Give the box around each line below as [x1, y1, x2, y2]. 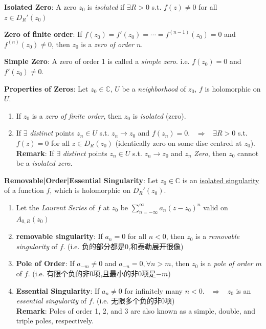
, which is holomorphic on [50, 185, 130, 195]
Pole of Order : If [16, 258, 75, 269]
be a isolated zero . [16, 158, 73, 168]
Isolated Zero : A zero [4, 2, 77, 12]
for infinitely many [124, 285, 183, 296]
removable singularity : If [16, 231, 103, 242]
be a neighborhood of [122, 83, 186, 94]
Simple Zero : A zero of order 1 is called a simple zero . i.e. [4, 56, 190, 67]
